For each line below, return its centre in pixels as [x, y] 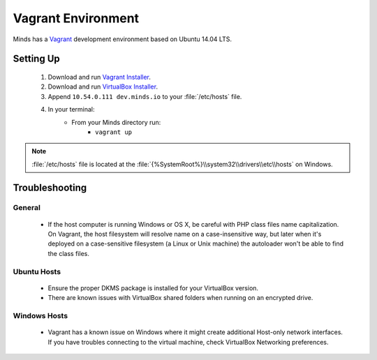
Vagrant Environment [76, 18]
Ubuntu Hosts [37, 271]
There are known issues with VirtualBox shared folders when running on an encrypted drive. [180, 298]
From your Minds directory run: [116, 122]
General [27, 208]
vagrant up [114, 132]
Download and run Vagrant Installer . [99, 77]
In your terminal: [71, 110]
